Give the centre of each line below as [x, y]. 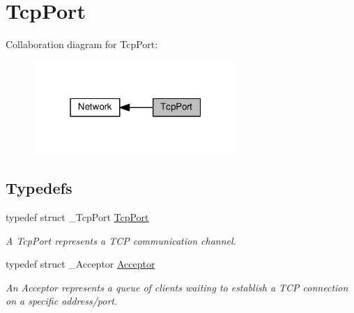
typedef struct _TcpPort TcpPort [77, 217]
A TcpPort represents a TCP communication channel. [121, 240]
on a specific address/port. [62, 301]
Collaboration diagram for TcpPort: [82, 44]
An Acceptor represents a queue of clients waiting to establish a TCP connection [177, 287]
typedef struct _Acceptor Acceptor [80, 264]
